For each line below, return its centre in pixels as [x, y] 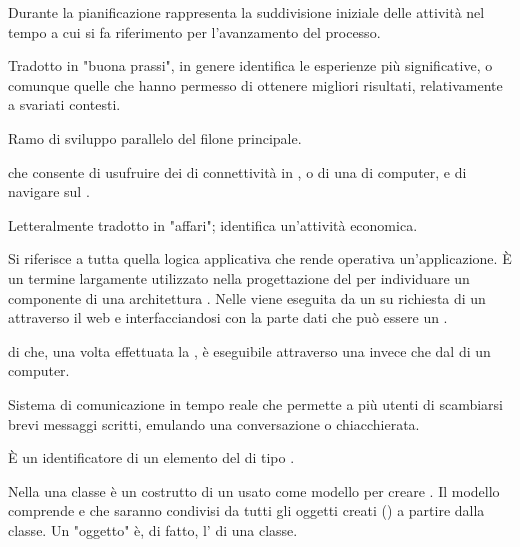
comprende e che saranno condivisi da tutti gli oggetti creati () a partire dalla [246, 510]
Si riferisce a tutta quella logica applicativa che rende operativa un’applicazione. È [260, 258]
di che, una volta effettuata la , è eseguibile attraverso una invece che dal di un [249, 350]
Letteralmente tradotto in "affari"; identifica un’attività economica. [213, 224]
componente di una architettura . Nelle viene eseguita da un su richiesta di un [247, 297]
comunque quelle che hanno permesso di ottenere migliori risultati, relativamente [255, 84]
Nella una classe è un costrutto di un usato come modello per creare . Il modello [254, 490]
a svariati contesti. [64, 104]
